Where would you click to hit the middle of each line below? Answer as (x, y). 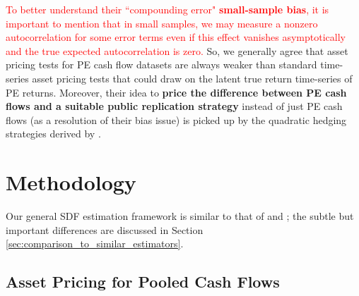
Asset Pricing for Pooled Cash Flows (143, 282)
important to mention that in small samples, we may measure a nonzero (162, 23)
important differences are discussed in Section (105, 229)
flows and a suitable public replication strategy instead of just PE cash (174, 106)
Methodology (71, 182)
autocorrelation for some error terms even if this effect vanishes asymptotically (176, 37)
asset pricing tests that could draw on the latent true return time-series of (192, 78)
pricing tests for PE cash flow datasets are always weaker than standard (161, 64)
